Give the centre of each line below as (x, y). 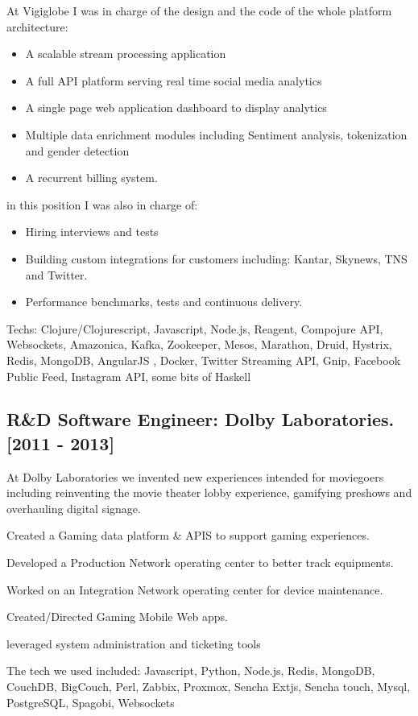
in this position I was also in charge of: (102, 204)
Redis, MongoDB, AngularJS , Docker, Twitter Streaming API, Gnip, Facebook (204, 360)
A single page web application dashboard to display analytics (176, 108)
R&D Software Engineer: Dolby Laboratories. (201, 419)
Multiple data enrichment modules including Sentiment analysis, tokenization (216, 134)
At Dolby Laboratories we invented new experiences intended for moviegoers (195, 476)
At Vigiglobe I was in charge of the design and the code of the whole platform (199, 10)
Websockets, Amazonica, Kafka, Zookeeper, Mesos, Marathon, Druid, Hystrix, (199, 344)
